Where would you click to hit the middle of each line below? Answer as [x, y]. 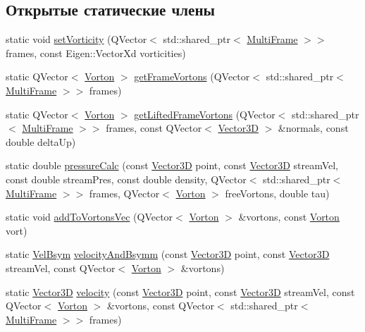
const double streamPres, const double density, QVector [126, 179]
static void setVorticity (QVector [76, 39]
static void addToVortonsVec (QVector [89, 217]
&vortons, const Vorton [289, 217]
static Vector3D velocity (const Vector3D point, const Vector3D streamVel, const [180, 291]
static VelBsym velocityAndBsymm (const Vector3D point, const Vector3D [168, 254]
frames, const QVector [154, 128]
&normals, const [313, 128]
